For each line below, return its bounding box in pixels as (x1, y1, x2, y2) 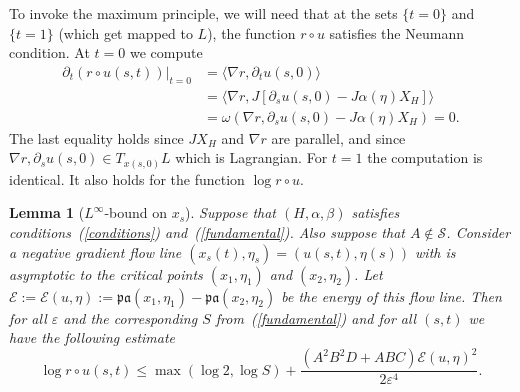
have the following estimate (9, 327, 176, 348)
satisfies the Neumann (329, 22, 464, 43)
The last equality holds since (9, 127, 184, 148)
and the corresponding (63, 307, 198, 328)
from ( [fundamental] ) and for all (215, 307, 417, 328)
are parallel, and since (271, 127, 406, 148)
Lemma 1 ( (9, 202, 85, 223)
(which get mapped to (58, 22, 193, 43)
